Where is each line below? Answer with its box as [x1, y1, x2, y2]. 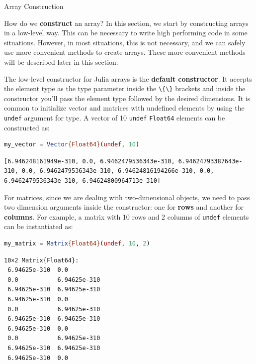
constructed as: [4, 122, 50, 132]
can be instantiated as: [4, 221, 73, 232]
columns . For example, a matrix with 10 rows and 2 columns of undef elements [4, 211, 249, 222]
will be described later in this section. [4, 56, 118, 67]
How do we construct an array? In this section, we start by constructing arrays [4, 17, 249, 28]
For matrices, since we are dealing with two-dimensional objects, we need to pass [4, 192, 250, 202]
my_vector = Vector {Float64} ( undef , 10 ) [4, 141, 140, 148]
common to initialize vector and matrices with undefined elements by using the [4, 103, 245, 113]
